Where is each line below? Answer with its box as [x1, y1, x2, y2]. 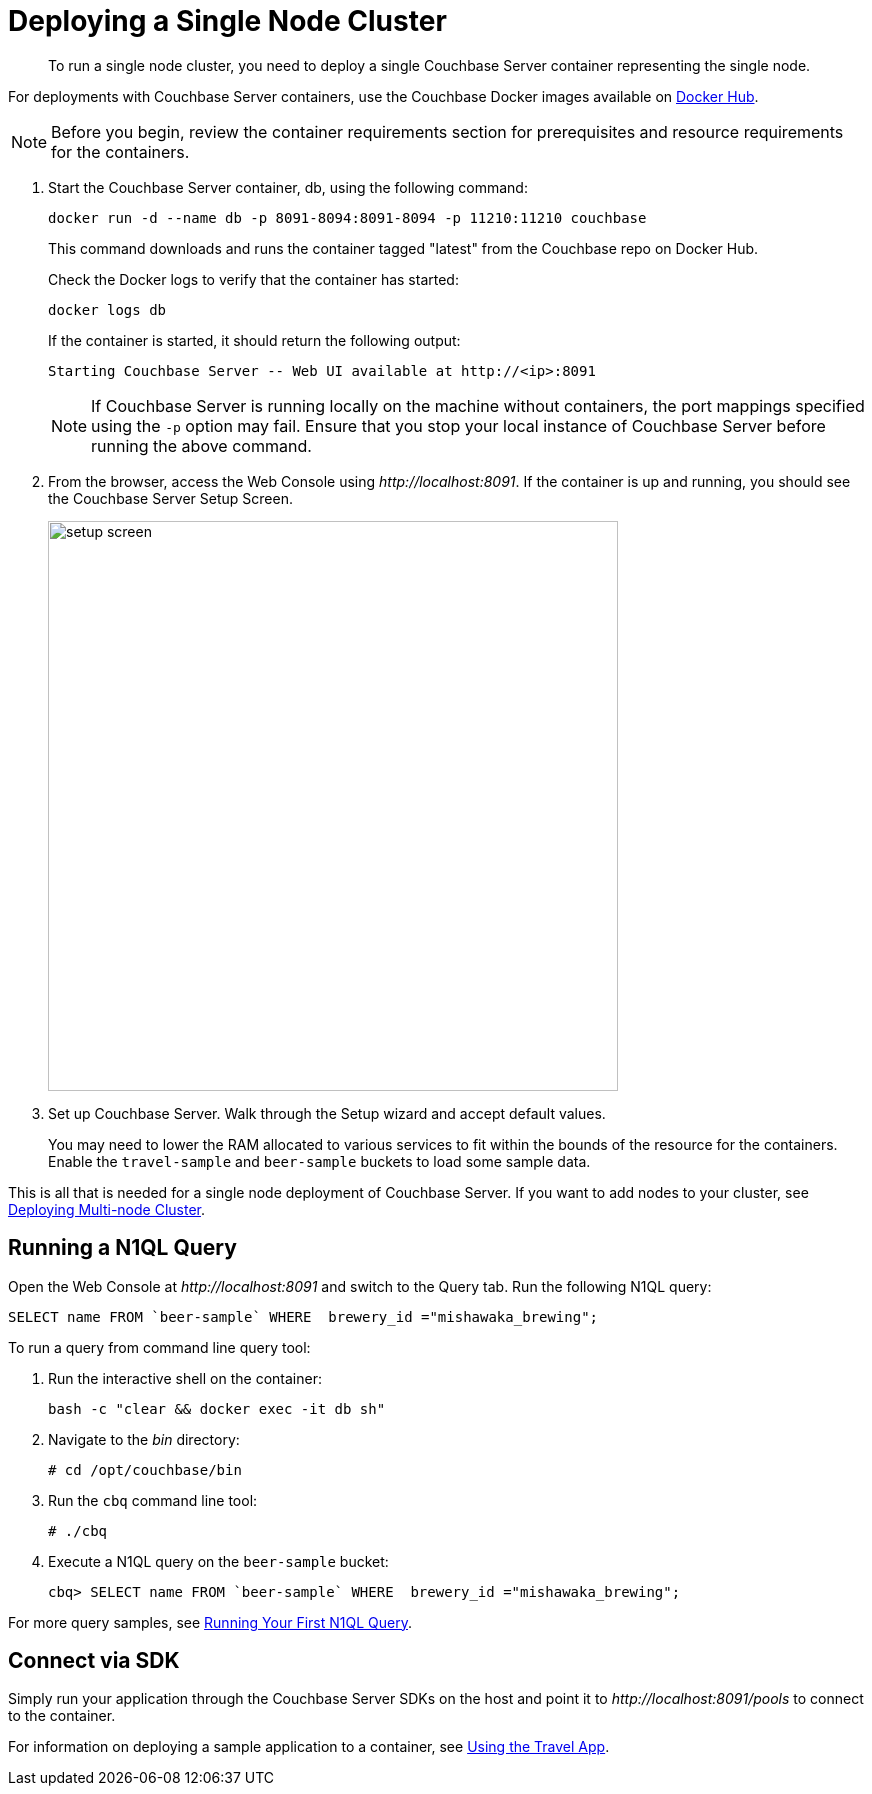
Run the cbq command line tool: [48, 1491, 258, 1509]
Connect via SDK [8, 1648, 180, 1674]
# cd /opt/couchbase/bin [48, 1461, 242, 1478]
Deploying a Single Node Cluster [8, 4, 447, 38]
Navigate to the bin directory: [48, 1430, 240, 1448]
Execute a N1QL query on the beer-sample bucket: [48, 1552, 389, 1570]
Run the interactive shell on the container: [48, 1369, 322, 1387]
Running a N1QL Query [8, 1235, 237, 1261]
